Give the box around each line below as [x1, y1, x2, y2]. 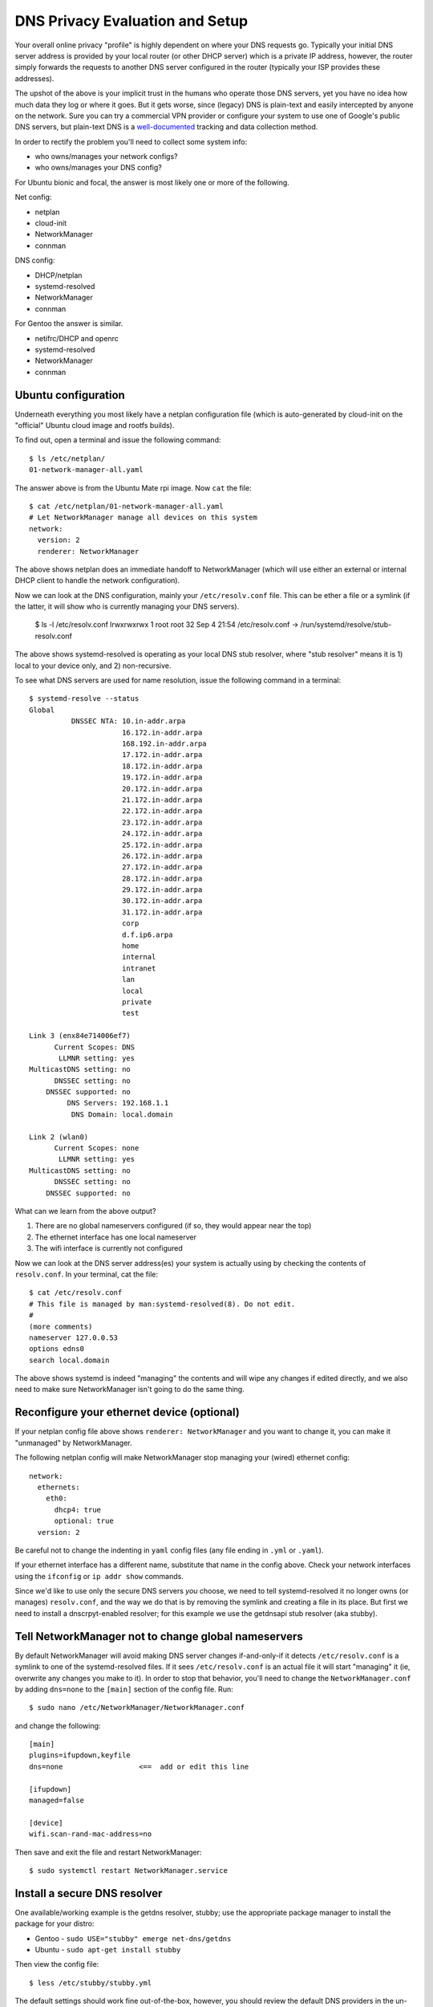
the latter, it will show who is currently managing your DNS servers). [14, 602, 240, 612]
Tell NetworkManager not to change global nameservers [14, 1630, 304, 1643]
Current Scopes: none [54, 1144, 140, 1153]
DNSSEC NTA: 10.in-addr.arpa [71, 717, 186, 726]
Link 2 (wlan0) [29, 1132, 89, 1142]
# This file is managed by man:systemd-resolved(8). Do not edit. [29, 1299, 296, 1309]
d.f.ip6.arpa [121, 930, 173, 939]
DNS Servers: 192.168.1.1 [67, 1098, 169, 1108]
